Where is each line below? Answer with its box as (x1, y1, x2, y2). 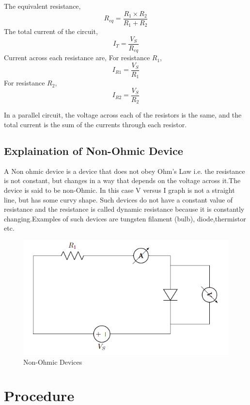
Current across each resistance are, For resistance (4, 52, 150, 63)
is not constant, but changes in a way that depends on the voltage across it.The (4, 175, 241, 186)
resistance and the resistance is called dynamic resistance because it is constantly (4, 204, 245, 214)
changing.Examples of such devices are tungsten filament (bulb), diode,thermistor (4, 213, 246, 223)
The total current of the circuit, (4, 26, 98, 36)
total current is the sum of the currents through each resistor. (4, 119, 187, 130)
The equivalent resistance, (4, 1, 81, 11)
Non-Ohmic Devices (23, 357, 82, 367)
